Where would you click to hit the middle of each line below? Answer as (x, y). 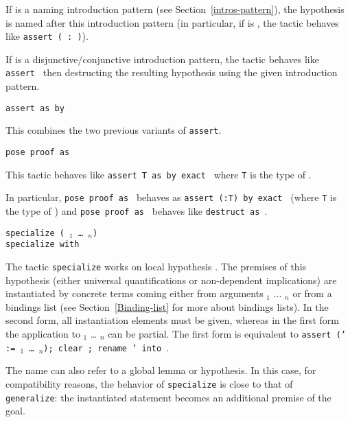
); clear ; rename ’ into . (106, 347)
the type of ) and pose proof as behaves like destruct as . (137, 210)
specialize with (43, 245)
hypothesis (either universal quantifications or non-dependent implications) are (171, 280)
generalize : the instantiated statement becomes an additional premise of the (168, 397)
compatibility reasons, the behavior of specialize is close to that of (149, 383)
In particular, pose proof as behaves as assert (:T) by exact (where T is (171, 197)
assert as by (35, 108)
